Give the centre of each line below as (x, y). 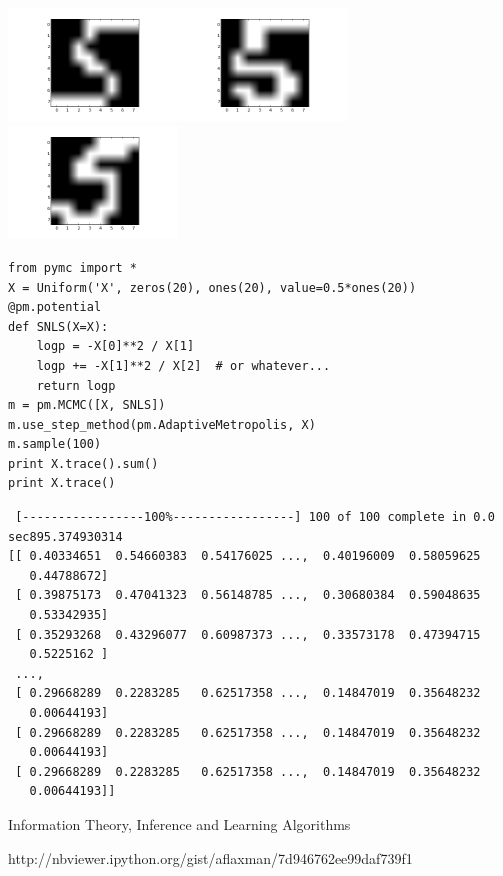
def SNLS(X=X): (58, 326)
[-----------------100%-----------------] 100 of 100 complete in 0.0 (255, 517)
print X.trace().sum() (83, 463)
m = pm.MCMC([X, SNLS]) (87, 405)
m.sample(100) (55, 444)
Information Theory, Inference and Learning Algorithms (179, 823)
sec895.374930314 (65, 536)
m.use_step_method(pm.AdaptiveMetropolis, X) (162, 424)
